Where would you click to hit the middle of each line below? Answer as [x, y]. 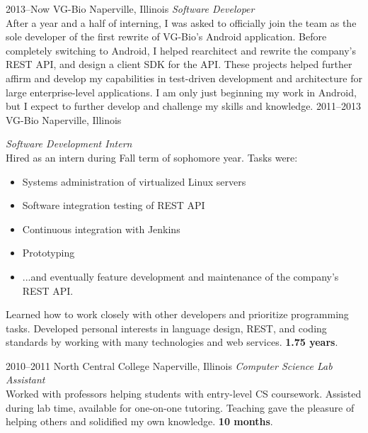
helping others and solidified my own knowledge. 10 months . [139, 421]
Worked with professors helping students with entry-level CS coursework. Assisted [184, 394]
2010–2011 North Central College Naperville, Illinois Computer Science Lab [169, 365]
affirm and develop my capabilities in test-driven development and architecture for [184, 78]
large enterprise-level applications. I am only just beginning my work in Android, [181, 92]
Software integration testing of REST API [114, 205]
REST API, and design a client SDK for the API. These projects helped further [179, 64]
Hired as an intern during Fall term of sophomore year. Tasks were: [152, 157]
